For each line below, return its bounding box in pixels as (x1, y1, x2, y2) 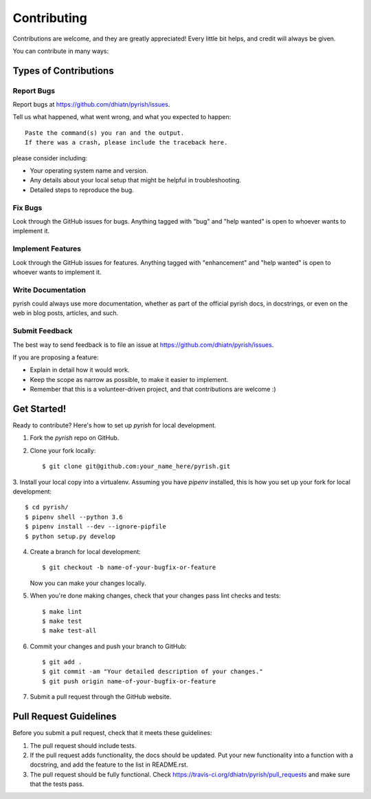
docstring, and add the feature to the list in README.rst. (30, 760, 188, 769)
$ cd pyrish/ (25, 503, 69, 511)
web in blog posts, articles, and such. (12, 309, 119, 317)
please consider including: (12, 153, 88, 162)
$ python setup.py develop (25, 532, 116, 540)
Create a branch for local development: (30, 547, 141, 555)
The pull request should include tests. (30, 741, 137, 749)
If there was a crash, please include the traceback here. (25, 138, 228, 147)
